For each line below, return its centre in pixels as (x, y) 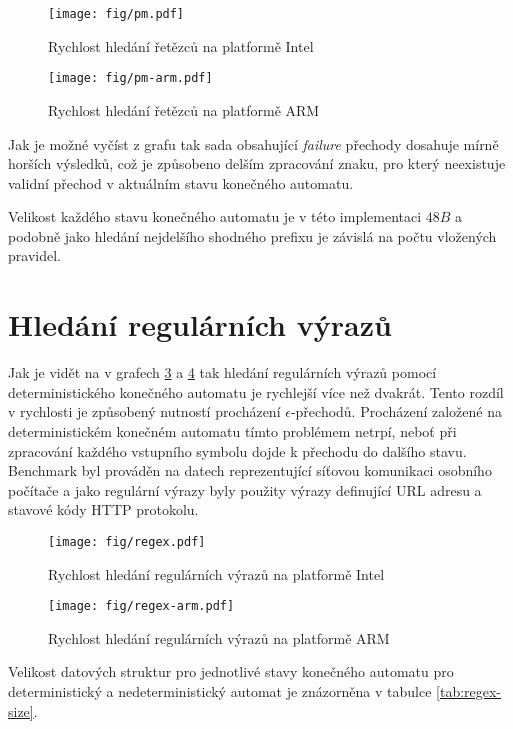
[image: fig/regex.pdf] (127, 541)
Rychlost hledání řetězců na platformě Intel (181, 45)
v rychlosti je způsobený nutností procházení (144, 411)
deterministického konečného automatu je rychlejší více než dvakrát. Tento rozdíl (256, 391)
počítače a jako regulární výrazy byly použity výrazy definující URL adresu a (245, 489)
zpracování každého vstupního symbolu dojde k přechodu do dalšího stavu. (237, 450)
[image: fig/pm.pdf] (116, 14)
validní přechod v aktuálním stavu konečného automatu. (181, 182)
